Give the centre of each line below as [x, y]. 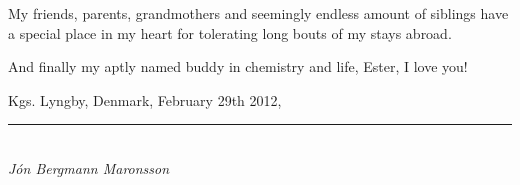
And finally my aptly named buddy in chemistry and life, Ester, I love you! [238, 66]
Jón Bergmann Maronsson [89, 167]
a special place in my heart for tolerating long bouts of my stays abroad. [230, 32]
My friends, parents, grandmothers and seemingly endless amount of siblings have [258, 13]
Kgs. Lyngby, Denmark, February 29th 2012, [145, 99]
